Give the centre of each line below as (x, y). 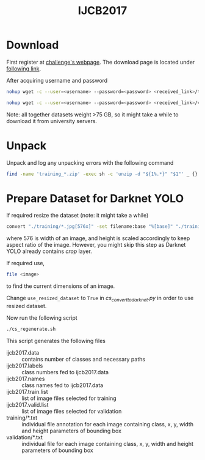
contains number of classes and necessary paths (83, 359)
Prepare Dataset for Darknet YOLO (95, 198)
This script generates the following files (56, 341)
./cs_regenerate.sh (31, 329)
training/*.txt (22, 418)
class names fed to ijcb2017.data (63, 385)
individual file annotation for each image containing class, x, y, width (108, 424)
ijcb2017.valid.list (27, 404)
